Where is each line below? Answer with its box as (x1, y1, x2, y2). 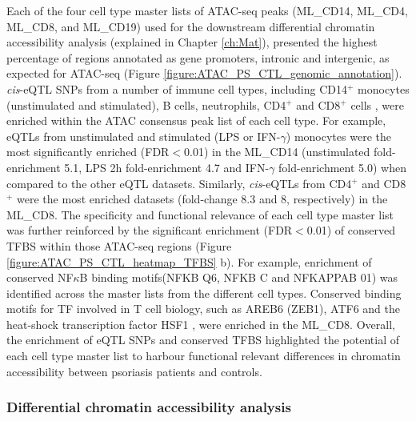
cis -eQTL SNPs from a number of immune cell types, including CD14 (6, 80, 347, 97)
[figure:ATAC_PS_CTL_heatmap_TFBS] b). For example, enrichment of (6, 253, 372, 270)
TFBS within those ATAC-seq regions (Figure (6, 237, 232, 254)
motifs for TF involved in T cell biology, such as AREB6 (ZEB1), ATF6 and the (6, 300, 401, 317)
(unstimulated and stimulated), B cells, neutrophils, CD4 (6, 96, 286, 113)
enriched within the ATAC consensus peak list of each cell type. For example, (6, 112, 386, 129)
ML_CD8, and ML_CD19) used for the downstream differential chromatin (6, 18, 375, 34)
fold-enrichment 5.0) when (278, 158, 406, 175)
